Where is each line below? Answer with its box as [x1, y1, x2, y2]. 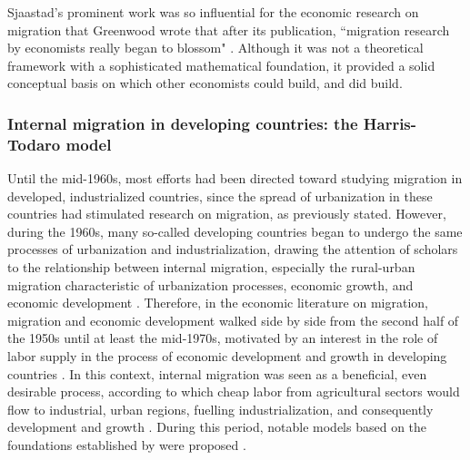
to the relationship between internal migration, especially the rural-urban [7, 258, 415, 277]
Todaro [7, 132, 61, 155]
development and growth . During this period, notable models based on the [7, 417, 427, 436]
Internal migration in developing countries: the [7, 112, 358, 134]
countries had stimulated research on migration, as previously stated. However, [7, 204, 446, 223]
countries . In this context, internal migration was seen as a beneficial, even [7, 364, 427, 383]
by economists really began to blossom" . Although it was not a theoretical [7, 38, 424, 57]
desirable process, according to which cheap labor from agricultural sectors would [7, 382, 460, 401]
